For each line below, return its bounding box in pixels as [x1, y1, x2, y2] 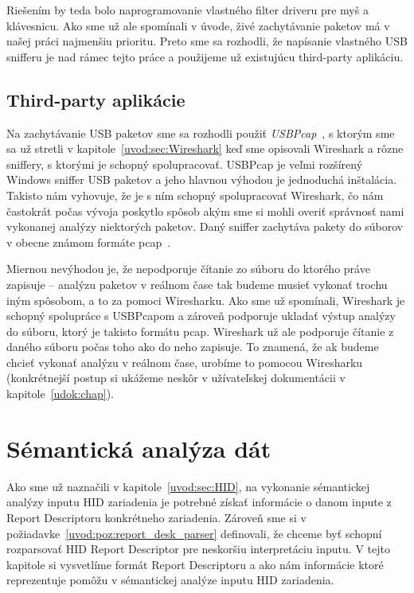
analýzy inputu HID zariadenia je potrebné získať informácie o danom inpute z [6, 494, 392, 510]
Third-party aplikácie [6, 87, 186, 111]
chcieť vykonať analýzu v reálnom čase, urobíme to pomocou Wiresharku [6, 353, 363, 370]
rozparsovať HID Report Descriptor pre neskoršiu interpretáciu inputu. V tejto [6, 540, 390, 557]
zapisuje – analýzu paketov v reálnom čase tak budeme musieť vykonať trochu [6, 275, 388, 292]
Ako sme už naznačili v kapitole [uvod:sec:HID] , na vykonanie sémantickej [6, 478, 370, 494]
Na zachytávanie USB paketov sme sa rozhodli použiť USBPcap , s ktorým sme [6, 124, 395, 141]
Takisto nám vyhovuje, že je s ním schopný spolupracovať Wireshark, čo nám [6, 186, 384, 203]
